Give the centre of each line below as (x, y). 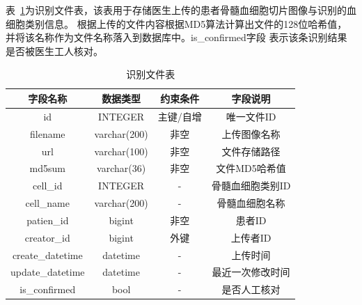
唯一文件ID (251, 116)
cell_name (47, 203)
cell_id (48, 186)
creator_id (47, 237)
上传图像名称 (251, 133)
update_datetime (48, 272)
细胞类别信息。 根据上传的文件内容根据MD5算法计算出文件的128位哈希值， (176, 23)
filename (48, 133)
